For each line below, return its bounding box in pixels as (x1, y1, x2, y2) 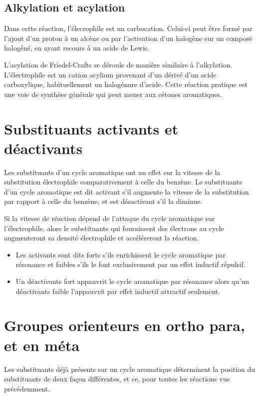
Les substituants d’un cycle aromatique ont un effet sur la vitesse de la (4, 166, 221, 177)
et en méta (4, 334, 80, 355)
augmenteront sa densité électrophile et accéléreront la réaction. (4, 232, 199, 243)
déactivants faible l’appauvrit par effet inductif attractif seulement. (15, 285, 221, 296)
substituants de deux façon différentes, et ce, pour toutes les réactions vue (4, 373, 230, 384)
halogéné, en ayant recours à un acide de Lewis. (4, 42, 150, 53)
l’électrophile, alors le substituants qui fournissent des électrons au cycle (4, 222, 224, 233)
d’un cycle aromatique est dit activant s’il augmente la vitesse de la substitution (4, 186, 249, 196)
